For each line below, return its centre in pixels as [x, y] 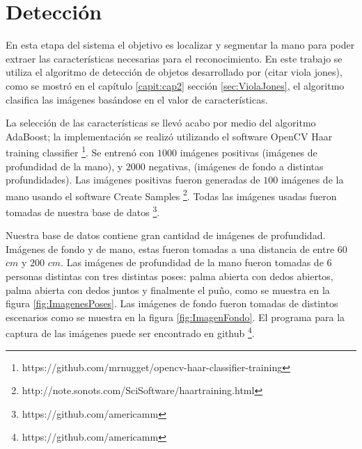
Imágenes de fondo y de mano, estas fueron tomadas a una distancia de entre [170, 248]
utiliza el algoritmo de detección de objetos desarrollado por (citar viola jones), [174, 72]
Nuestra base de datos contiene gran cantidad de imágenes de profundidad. [166, 235]
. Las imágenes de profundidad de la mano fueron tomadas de [192, 262]
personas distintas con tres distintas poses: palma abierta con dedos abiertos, [170, 276]
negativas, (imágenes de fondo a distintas [236, 166]
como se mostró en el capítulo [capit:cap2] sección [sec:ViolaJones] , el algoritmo [175, 85]
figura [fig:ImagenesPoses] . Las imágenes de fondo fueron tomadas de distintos [172, 303]
